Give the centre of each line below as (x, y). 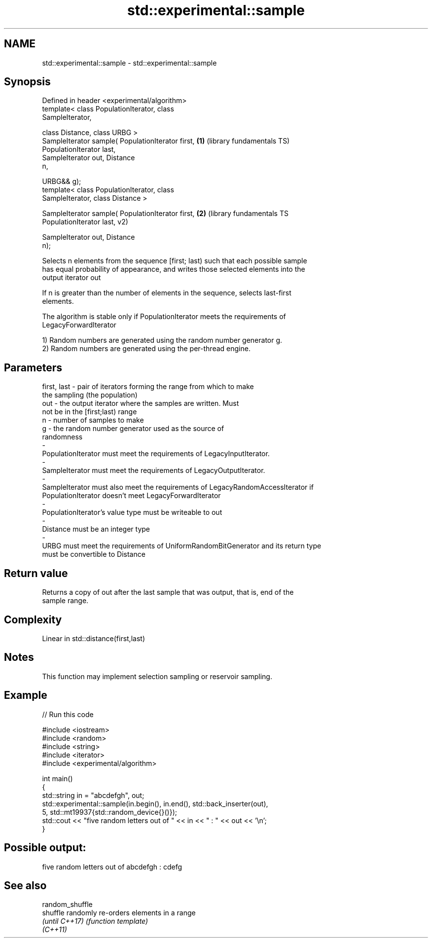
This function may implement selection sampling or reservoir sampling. (157, 676)
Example (26, 695)
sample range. (65, 601)
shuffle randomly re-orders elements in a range (119, 913)
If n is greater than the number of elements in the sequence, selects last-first (167, 293)
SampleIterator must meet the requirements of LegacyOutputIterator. (154, 471)
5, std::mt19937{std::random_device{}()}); (110, 812)
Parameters (33, 367)
